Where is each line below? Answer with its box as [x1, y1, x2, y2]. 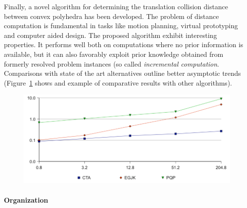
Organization [4, 194, 48, 205]
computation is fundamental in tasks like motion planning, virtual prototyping [4, 20, 238, 31]
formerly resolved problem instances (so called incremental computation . [4, 58, 219, 69]
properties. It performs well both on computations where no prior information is [4, 39, 244, 50]
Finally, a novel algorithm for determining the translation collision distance [4, 1, 228, 11]
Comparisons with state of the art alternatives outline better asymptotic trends [4, 68, 241, 78]
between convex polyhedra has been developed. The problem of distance [4, 11, 219, 21]
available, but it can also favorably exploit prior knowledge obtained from [4, 49, 224, 59]
